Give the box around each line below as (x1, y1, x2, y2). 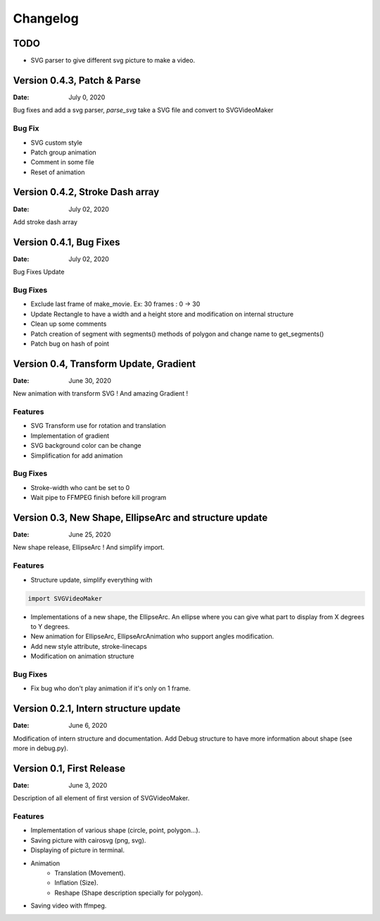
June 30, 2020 (68, 376, 112, 384)
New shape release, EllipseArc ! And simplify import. (13, 543, 165, 551)
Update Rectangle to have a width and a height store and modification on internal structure (30, 310, 294, 318)
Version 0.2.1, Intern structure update (13, 702, 181, 715)
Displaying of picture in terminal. (30, 846, 125, 855)
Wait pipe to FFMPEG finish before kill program (30, 494, 167, 502)
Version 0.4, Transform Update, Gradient (13, 358, 196, 370)
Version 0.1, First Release (13, 762, 126, 774)
